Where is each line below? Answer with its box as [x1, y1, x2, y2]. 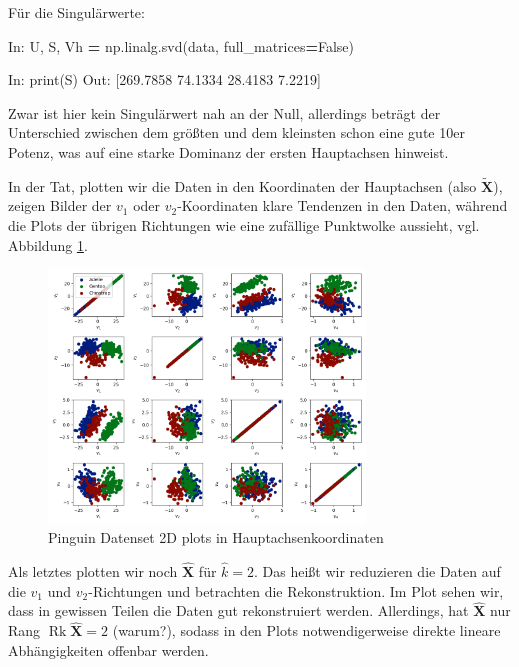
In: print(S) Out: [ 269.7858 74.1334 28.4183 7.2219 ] [8, 69, 321, 90]
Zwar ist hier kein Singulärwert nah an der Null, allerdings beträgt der [8, 102, 441, 123]
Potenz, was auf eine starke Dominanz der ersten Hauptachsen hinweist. [8, 141, 449, 162]
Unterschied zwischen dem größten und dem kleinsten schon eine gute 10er [8, 122, 465, 143]
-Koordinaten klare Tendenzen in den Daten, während [177, 195, 508, 216]
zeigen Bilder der [8, 195, 112, 216]
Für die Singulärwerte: [8, 2, 145, 22]
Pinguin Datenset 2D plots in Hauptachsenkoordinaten [48, 527, 384, 548]
